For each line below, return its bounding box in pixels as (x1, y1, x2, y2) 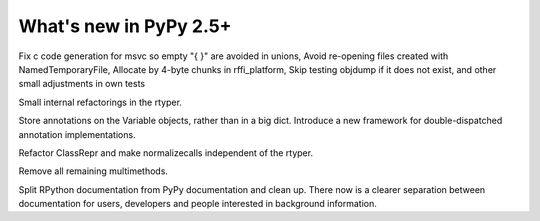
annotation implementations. (18, 128, 136, 140)
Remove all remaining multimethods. (18, 165, 169, 177)
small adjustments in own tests (18, 78, 146, 90)
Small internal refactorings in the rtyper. (18, 96, 182, 108)
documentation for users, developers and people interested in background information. (18, 198, 377, 210)
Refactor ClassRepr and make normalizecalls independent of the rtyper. (18, 146, 314, 159)
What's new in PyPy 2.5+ (18, 15, 232, 37)
